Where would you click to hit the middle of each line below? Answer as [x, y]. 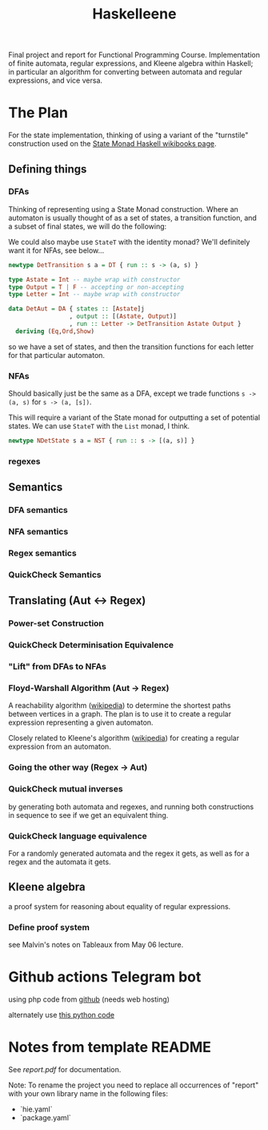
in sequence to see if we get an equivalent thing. [88, 815]
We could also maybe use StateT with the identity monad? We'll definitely [129, 242]
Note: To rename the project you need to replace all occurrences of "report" [134, 1085]
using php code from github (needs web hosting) [89, 999]
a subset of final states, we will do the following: [88, 226]
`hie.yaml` [36, 1109]
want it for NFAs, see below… [56, 250]
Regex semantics [43, 553]
